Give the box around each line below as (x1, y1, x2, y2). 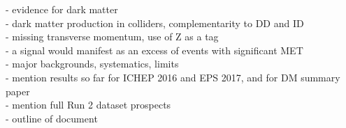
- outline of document (6, 111, 98, 125)
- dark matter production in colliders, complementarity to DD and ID (6, 15, 304, 30)
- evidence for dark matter (6, 2, 118, 16)
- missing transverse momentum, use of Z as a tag (6, 29, 219, 44)
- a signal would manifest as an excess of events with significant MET (6, 42, 303, 57)
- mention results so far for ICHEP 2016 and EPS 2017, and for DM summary (6, 70, 340, 84)
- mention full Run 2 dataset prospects (6, 97, 171, 112)
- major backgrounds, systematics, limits (6, 56, 179, 71)
